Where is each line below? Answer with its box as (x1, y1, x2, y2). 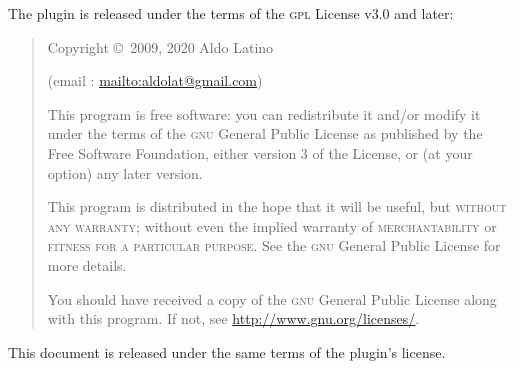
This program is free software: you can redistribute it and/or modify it (47, 103, 481, 124)
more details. (47, 254, 127, 275)
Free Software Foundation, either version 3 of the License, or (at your (47, 142, 473, 163)
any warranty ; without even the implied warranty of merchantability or (47, 215, 497, 236)
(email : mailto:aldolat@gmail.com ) (47, 70, 263, 91)
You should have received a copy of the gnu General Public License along (47, 288, 497, 309)
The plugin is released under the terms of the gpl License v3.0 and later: (8, 3, 454, 23)
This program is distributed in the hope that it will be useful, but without (47, 196, 507, 217)
